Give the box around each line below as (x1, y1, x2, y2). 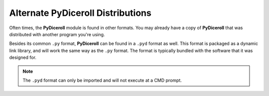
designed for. (9, 54, 37, 60)
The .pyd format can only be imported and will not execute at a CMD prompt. (22, 77, 182, 83)
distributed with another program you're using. (9, 31, 105, 37)
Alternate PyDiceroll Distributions (9, 7, 151, 18)
